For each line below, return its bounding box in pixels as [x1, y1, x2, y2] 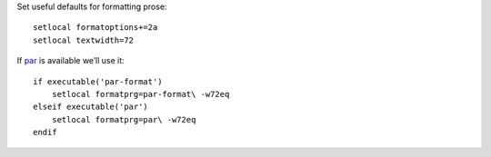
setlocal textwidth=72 [33, 34, 135, 45]
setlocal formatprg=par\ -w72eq [51, 114, 196, 124]
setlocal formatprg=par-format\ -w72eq [51, 89, 230, 99]
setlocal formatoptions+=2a [33, 23, 158, 33]
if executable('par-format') [33, 76, 163, 86]
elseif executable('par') [33, 102, 149, 113]
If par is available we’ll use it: [16, 55, 125, 66]
